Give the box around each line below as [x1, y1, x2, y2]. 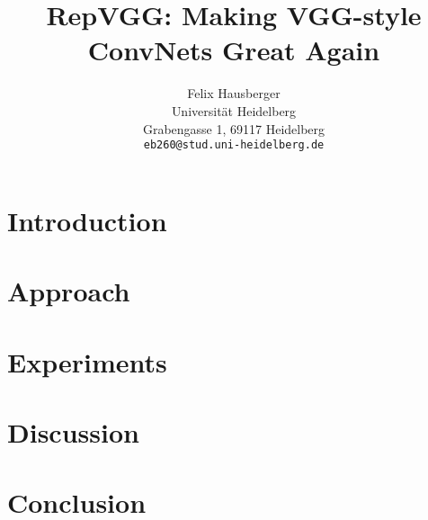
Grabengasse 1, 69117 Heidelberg [142, 119, 325, 138]
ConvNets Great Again [87, 31, 380, 68]
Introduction [7, 202, 167, 238]
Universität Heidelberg [171, 101, 297, 120]
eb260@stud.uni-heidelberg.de [143, 139, 325, 152]
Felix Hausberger [187, 84, 281, 103]
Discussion [7, 413, 139, 450]
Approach [7, 273, 130, 309]
